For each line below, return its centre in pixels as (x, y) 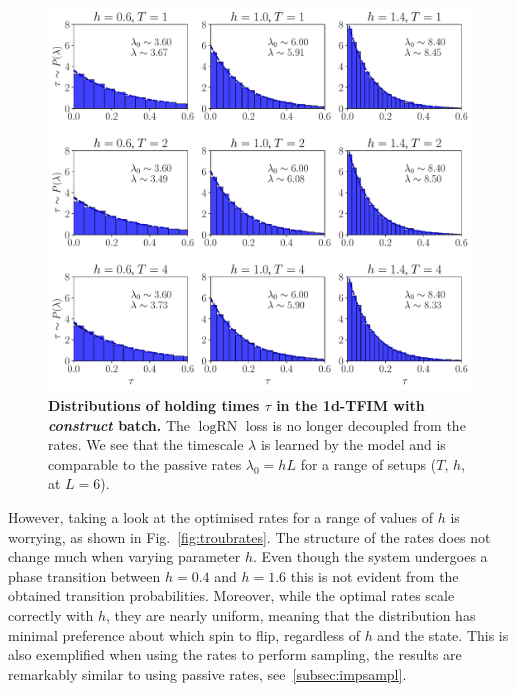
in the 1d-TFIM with (350, 405)
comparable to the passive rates (145, 463)
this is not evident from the (374, 575)
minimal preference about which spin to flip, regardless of (184, 634)
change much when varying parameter (124, 556)
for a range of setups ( (368, 463)
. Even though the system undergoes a (370, 556)
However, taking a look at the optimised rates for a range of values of (221, 516)
